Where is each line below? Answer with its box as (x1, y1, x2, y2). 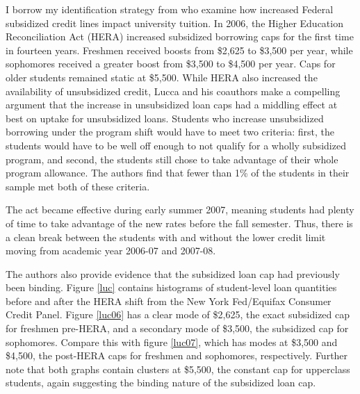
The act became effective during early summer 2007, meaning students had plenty (6, 202, 354, 217)
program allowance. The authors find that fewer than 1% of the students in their (6, 165, 350, 180)
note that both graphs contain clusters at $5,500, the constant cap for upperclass (6, 361, 350, 376)
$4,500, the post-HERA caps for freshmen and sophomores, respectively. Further (6, 348, 348, 363)
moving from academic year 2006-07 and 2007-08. (6, 243, 216, 258)
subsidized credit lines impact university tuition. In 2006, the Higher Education (6, 15, 343, 30)
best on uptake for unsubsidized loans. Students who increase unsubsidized (6, 110, 324, 125)
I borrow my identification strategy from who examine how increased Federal (6, 2, 334, 16)
